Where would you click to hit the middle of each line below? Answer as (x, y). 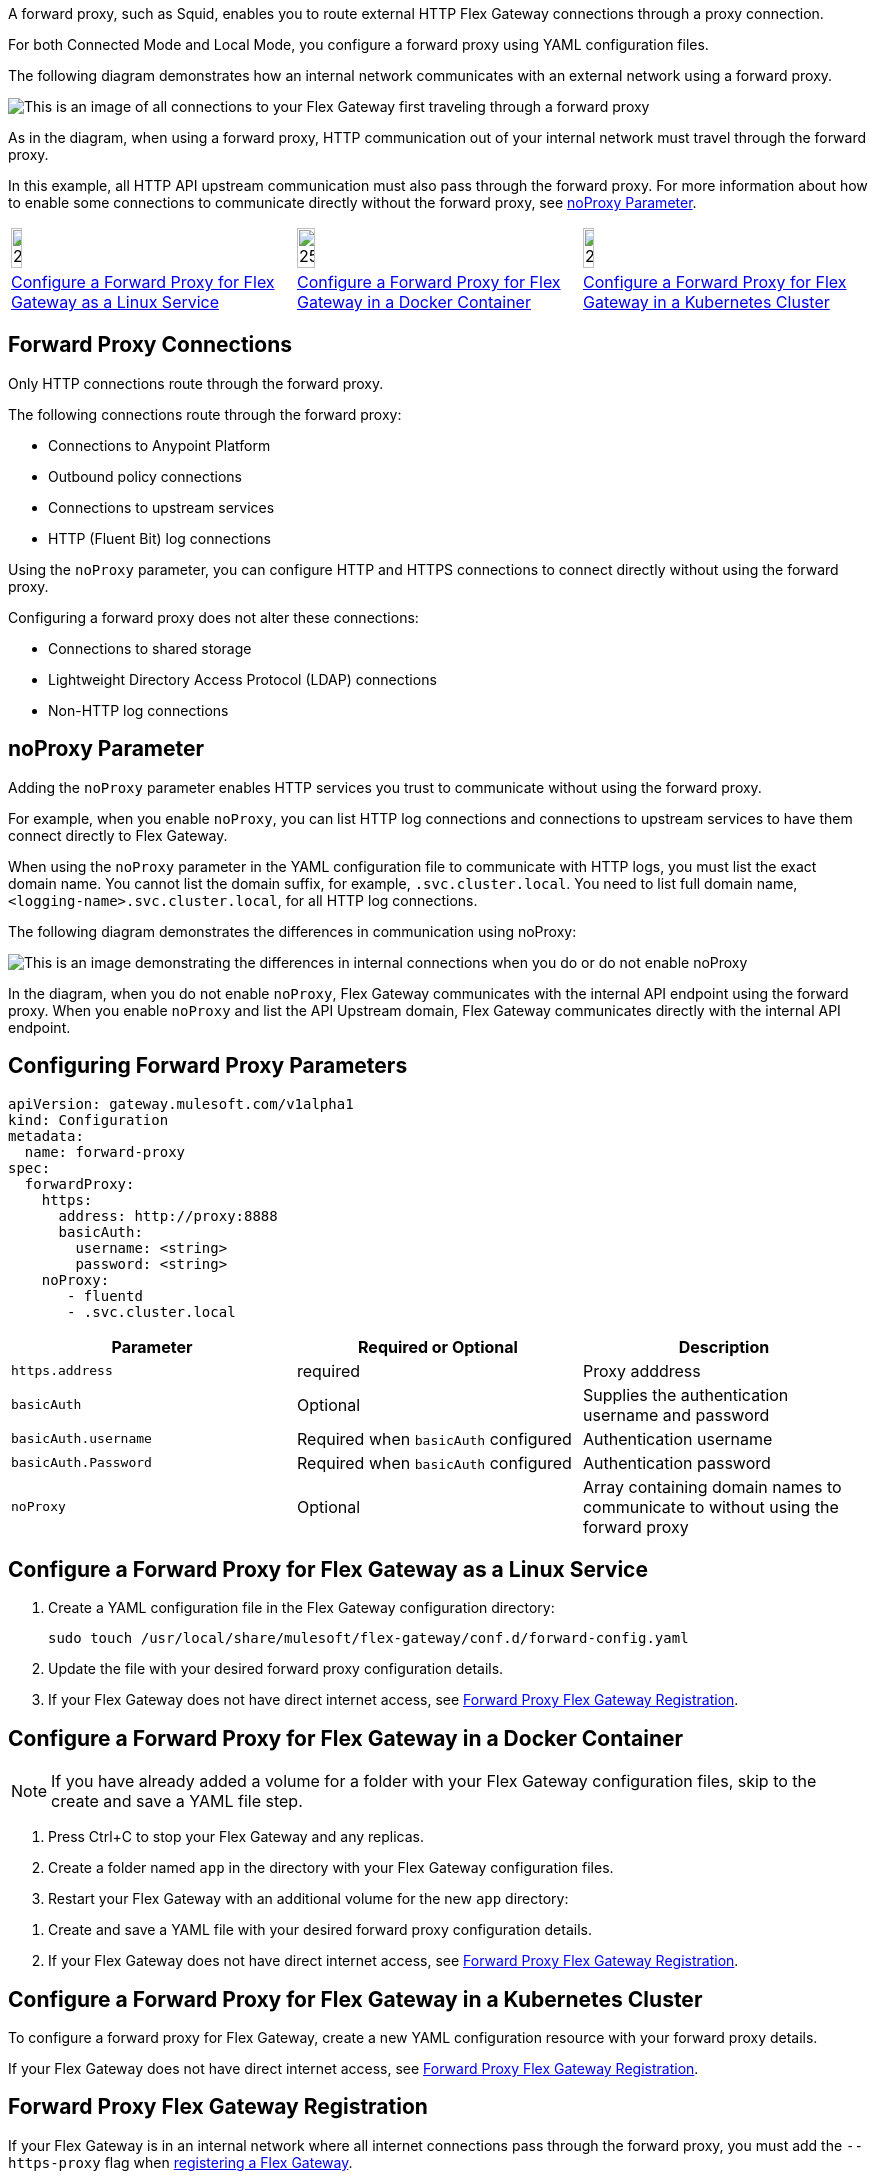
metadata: (46, 1135)
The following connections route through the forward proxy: (205, 414)
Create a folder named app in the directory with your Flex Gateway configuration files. (331, 1868)
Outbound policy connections (145, 476)
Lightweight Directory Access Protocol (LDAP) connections (242, 679)
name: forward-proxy (105, 1151)
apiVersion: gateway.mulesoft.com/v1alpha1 (181, 1103)
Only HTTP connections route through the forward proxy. (196, 383)
